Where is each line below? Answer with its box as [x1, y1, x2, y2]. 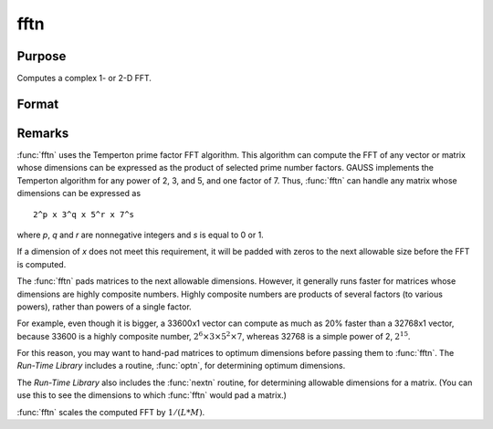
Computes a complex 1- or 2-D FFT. [16, 73, 152, 84]
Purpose [16, 48, 67, 64]
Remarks [16, 125, 69, 141]
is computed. [16, 258, 67, 269]
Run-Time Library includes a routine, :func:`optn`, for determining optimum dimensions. [16, 361, 346, 371]
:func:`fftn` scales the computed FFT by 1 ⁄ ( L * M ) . [16, 406, 205, 417]
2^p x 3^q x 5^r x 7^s [33, 209, 135, 219]
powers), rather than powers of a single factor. [16, 301, 192, 312]
